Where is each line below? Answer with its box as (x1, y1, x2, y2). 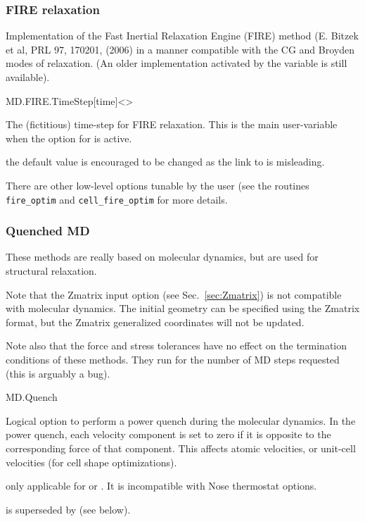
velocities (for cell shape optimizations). (6, 454, 177, 469)
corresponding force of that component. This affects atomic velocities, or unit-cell (6, 440, 356, 455)
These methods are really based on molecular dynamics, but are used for (6, 249, 319, 264)
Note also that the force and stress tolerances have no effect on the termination (6, 338, 347, 353)
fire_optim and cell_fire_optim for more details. (6, 192, 228, 206)
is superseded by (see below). (6, 502, 131, 516)
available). (6, 70, 50, 84)
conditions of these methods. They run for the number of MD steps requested (6, 352, 340, 366)
